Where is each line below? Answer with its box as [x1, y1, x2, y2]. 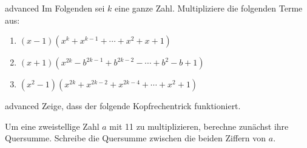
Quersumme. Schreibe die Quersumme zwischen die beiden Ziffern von [5, 132, 266, 144]
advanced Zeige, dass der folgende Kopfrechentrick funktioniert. [5, 99, 241, 112]
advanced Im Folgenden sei [5, 2, 105, 14]
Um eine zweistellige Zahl [5, 119, 100, 132]
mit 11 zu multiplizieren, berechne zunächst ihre [109, 119, 289, 132]
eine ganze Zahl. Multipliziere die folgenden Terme [115, 2, 303, 14]
